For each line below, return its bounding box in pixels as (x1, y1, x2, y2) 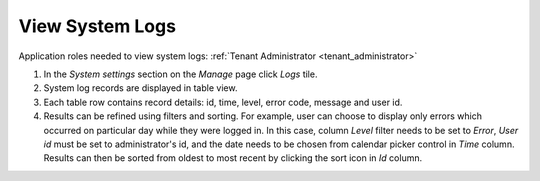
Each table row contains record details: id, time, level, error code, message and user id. (43, 96, 403, 108)
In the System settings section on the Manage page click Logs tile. (43, 68, 318, 80)
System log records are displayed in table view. (43, 82, 238, 94)
